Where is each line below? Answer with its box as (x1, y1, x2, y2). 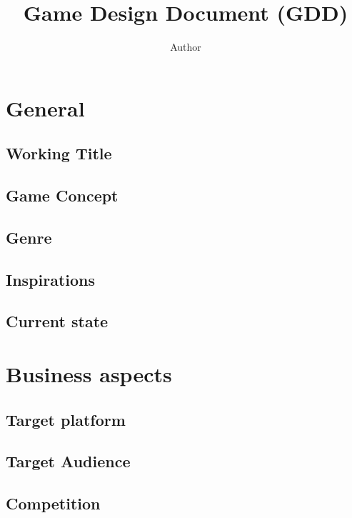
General (6, 93, 85, 122)
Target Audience (6, 450, 131, 472)
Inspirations (6, 268, 96, 290)
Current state (6, 310, 109, 332)
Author (170, 39, 201, 54)
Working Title (6, 142, 112, 164)
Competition (6, 492, 101, 514)
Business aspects (6, 359, 172, 388)
